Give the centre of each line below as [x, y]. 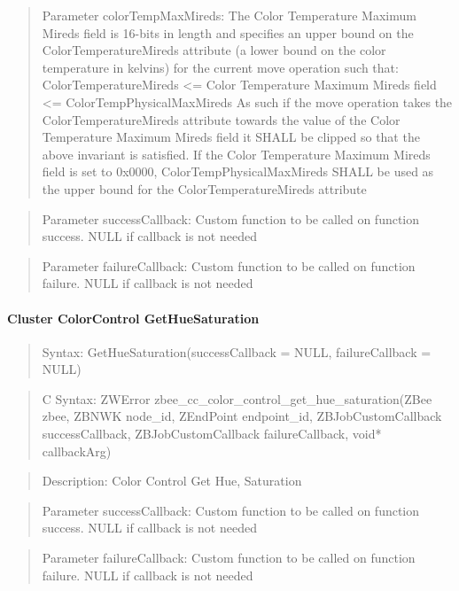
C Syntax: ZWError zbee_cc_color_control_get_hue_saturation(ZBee [237, 398]
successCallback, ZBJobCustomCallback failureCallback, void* [212, 434]
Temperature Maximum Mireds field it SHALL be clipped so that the [231, 137]
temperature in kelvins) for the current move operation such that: [220, 67]
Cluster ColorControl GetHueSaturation [133, 318]
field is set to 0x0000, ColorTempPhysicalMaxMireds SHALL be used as [238, 171]
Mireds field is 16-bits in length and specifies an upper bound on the [228, 32]
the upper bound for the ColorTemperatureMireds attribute [204, 188]
